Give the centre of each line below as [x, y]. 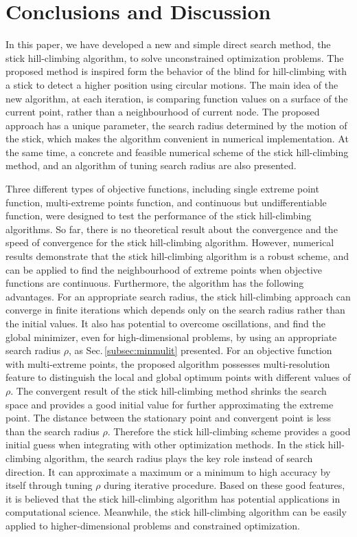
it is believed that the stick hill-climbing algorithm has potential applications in [173, 498]
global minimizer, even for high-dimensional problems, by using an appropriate [171, 337]
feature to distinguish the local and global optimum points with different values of [178, 377]
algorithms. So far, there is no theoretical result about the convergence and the [172, 229]
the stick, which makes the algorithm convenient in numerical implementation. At [177, 139]
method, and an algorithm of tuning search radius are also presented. [151, 165]
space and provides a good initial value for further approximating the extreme [170, 404]
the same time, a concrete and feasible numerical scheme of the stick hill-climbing [177, 152]
